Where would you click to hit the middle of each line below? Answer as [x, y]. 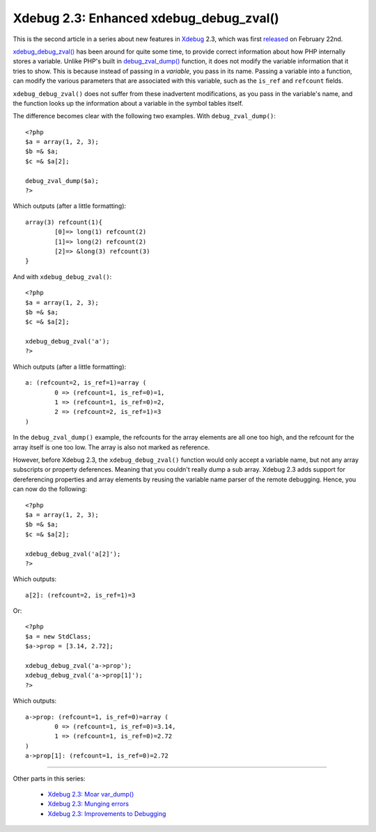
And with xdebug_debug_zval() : [62, 277]
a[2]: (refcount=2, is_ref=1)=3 [80, 595]
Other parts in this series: [49, 778]
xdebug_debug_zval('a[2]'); [73, 554]
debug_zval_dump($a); [62, 181]
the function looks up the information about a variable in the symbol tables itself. [128, 103]
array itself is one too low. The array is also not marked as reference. [111, 447]
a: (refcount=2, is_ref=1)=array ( [86, 383]
